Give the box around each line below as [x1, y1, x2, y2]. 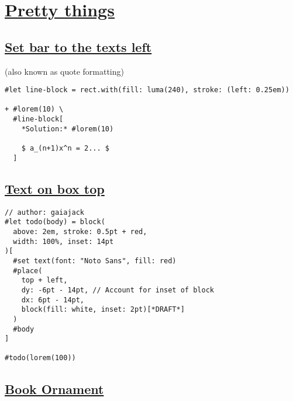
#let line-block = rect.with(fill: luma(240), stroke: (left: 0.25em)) [5, 86, 289, 95]
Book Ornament [5, 379, 104, 397]
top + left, [21, 276, 68, 285]
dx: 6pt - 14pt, [21, 295, 85, 304]
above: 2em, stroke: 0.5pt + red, [13, 227, 147, 236]
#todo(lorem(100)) [5, 354, 76, 362]
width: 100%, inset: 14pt [13, 237, 114, 246]
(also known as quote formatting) [5, 65, 124, 77]
